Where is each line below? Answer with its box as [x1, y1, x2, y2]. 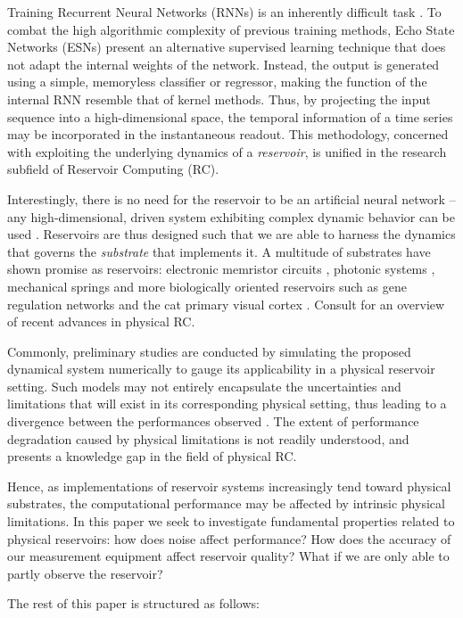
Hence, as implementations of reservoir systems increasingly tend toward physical [7, 476, 451, 495]
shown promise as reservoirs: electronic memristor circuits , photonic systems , [7, 260, 435, 278]
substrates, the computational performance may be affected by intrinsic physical [7, 494, 445, 513]
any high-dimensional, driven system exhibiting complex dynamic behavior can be [7, 207, 456, 226]
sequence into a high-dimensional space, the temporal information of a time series [7, 107, 453, 126]
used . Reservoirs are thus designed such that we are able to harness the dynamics [7, 225, 456, 243]
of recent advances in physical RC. [7, 312, 195, 331]
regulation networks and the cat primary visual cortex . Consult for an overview [7, 294, 445, 313]
